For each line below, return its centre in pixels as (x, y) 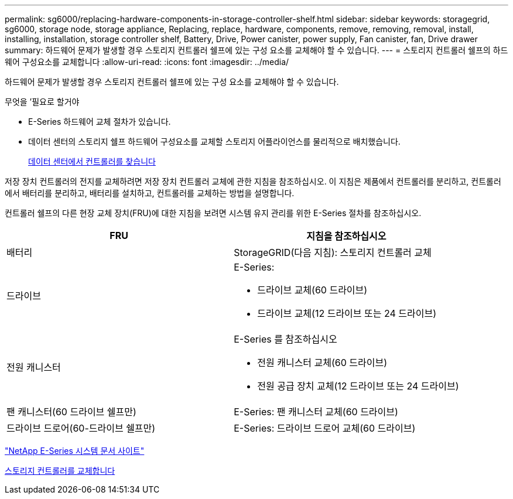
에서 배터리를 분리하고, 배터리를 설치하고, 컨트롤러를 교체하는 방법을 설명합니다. (150, 193)
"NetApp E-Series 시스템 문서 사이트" (75, 451)
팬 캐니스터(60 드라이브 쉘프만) (71, 412)
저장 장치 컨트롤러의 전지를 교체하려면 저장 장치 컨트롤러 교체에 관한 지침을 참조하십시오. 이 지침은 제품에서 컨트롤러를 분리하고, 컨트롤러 (253, 181)
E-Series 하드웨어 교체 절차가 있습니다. (100, 122)
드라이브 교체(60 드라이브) (312, 290)
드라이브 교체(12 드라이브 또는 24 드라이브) (347, 313)
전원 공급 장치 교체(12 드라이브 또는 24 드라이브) (358, 386)
